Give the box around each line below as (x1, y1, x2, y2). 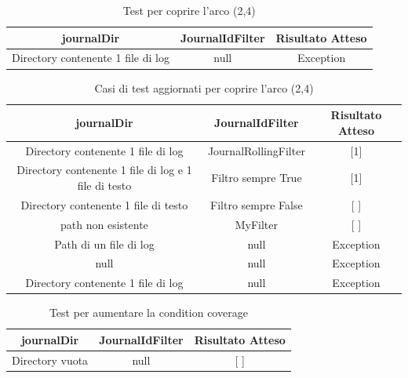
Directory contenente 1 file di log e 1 (16, 162, 192, 178)
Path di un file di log (54, 235, 155, 252)
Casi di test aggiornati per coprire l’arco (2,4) (94, 79, 314, 96)
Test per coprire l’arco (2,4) (122, 2, 256, 18)
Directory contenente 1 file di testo (20, 196, 188, 213)
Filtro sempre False (210, 196, 303, 213)
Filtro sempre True (211, 169, 302, 186)
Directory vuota (12, 351, 89, 368)
